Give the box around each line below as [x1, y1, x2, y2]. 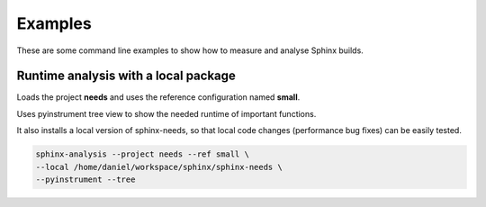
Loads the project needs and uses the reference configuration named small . [16, 92, 301, 103]
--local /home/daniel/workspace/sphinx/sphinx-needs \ [35, 162, 283, 172]
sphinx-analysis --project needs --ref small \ [35, 149, 249, 159]
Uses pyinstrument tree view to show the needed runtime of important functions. [16, 108, 317, 119]
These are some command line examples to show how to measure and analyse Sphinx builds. [16, 45, 364, 56]
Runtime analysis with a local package [16, 68, 236, 84]
